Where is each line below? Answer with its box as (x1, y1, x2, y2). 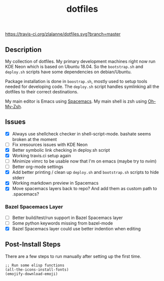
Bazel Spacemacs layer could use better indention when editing (12, 225, 141, 231)
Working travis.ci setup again (12, 153, 71, 158)
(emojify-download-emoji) (5, 271, 58, 276)
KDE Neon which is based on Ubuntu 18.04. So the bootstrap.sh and (5, 64, 143, 69)
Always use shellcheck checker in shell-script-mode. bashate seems (12, 131, 151, 137)
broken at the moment (12, 136, 57, 142)
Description (5, 45, 42, 54)
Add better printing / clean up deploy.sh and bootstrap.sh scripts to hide (12, 169, 159, 175)
